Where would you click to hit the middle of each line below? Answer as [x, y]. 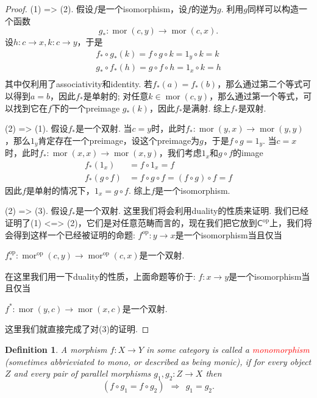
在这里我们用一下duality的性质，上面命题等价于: [100, 276]
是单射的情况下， [60, 190]
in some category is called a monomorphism [228, 349]
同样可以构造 [273, 9]
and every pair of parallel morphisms [82, 373]
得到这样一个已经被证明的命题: [74, 234]
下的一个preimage [86, 108]
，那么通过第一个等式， [256, 95]
